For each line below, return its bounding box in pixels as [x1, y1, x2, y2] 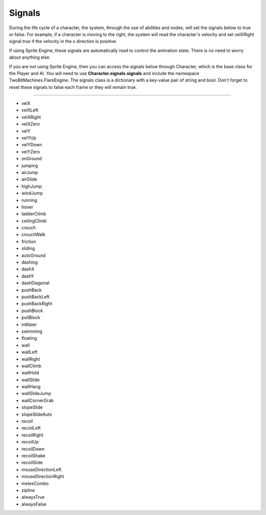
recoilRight [21, 432, 44, 438]
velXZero [21, 121, 40, 127]
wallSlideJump [21, 391, 51, 396]
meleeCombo [21, 480, 49, 486]
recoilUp [21, 439, 39, 445]
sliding [21, 245, 35, 251]
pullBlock [21, 315, 40, 320]
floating [21, 335, 37, 341]
